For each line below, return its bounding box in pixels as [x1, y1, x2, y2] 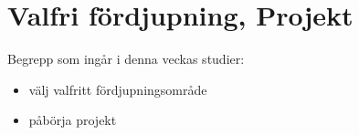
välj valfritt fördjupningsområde [28, 79, 207, 99]
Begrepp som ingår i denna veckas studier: [7, 49, 245, 68]
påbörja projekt [28, 110, 117, 130]
